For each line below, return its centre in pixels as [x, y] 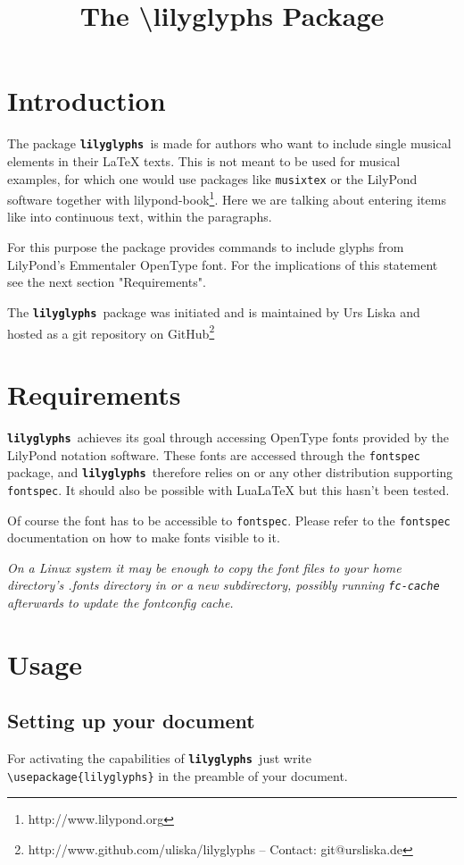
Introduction [87, 101]
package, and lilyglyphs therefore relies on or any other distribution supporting [230, 472]
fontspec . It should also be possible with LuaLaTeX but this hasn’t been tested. [228, 489]
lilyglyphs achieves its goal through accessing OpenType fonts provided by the [228, 437]
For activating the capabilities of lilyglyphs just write [159, 758]
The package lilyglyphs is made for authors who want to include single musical [229, 143]
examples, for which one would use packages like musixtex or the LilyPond [212, 178]
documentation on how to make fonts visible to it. [144, 537]
